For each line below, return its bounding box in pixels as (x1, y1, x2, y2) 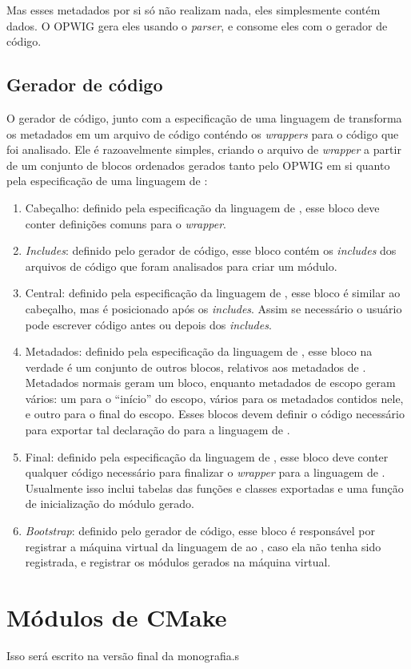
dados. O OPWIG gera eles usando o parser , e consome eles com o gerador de (6, 17, 388, 34)
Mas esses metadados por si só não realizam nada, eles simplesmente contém (6, 2, 381, 18)
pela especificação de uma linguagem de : (6, 172, 208, 189)
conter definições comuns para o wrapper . (25, 215, 227, 232)
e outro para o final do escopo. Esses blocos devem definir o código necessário (25, 405, 405, 422)
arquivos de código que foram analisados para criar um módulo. (25, 257, 337, 274)
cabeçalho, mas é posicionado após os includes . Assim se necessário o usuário (25, 300, 402, 316)
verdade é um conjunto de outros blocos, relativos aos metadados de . (25, 358, 366, 375)
